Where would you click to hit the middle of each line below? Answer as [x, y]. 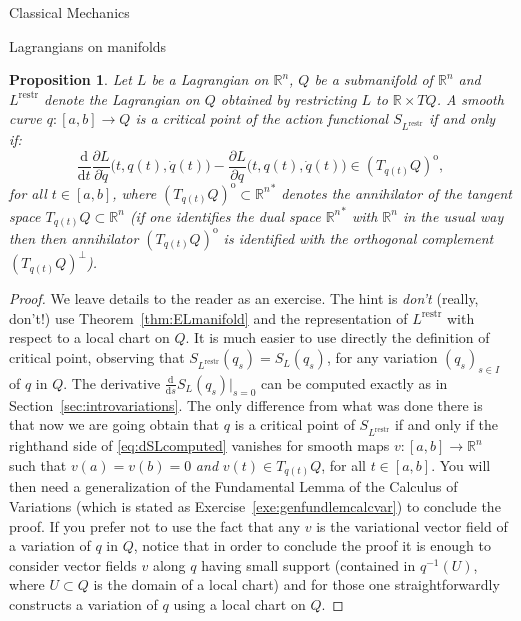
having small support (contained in [308, 564]
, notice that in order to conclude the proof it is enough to [312, 545]
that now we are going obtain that [114, 424]
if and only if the [446, 424]
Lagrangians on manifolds [88, 45]
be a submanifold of [373, 79]
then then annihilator [74, 237]
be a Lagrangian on [210, 79]
